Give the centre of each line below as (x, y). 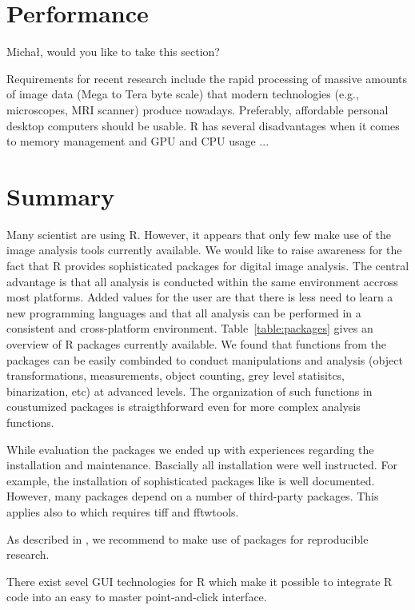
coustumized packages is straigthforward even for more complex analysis (184, 407)
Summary (61, 195)
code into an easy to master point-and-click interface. (137, 597)
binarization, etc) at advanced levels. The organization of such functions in (190, 391)
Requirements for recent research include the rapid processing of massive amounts (207, 78)
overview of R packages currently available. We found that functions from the (196, 343)
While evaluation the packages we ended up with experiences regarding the (190, 449)
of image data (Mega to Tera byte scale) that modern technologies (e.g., (183, 94)
